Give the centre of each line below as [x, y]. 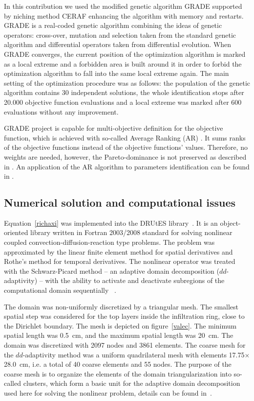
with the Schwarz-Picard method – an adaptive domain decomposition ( [112, 271]
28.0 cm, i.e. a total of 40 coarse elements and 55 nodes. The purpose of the [118, 364]
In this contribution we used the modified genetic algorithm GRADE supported [123, 6]
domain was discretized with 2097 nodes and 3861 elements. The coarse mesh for [125, 345]
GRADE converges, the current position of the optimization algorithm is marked [125, 54]
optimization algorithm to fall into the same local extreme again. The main [116, 73]
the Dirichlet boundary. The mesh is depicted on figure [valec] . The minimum [120, 325]
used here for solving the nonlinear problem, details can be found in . [108, 392]
